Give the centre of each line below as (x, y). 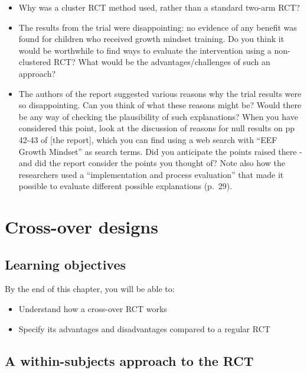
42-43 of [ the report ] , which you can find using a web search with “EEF (148, 139)
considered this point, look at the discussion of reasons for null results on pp (156, 128)
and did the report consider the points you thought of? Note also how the (152, 163)
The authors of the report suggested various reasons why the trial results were (160, 93)
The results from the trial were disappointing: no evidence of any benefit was (158, 27)
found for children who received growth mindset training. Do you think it (151, 39)
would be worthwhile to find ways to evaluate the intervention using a (145, 50)
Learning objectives (66, 264)
